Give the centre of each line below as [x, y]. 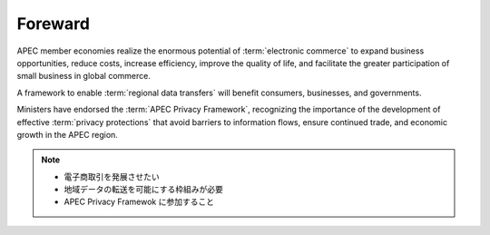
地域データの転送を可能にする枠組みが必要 [144, 190]
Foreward [54, 24]
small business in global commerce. [84, 76]
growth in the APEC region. [67, 134]
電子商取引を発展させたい [112, 176]
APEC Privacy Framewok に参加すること [139, 202]
